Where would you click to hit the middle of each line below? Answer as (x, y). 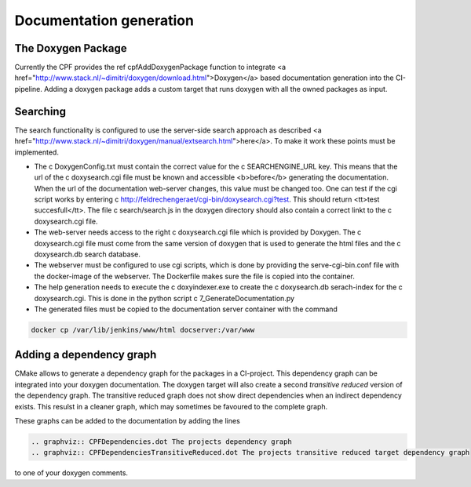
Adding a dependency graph (86, 355)
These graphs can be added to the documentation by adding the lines (128, 421)
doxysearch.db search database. (88, 254)
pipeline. (28, 89)
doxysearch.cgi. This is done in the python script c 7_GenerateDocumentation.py (164, 298)
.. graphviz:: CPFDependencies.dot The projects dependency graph (161, 442)
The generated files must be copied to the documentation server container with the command (186, 309)
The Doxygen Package (71, 48)
